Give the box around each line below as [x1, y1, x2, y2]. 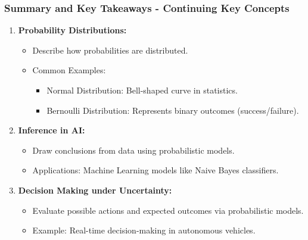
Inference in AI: [18, 124, 85, 136]
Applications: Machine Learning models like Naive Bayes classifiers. [32, 164, 279, 176]
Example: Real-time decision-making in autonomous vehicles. [32, 224, 256, 236]
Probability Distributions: [18, 24, 127, 36]
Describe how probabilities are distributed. [32, 43, 188, 56]
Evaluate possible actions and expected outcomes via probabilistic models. [32, 204, 304, 216]
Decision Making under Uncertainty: [18, 183, 172, 196]
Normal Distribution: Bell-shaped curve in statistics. [46, 84, 238, 96]
